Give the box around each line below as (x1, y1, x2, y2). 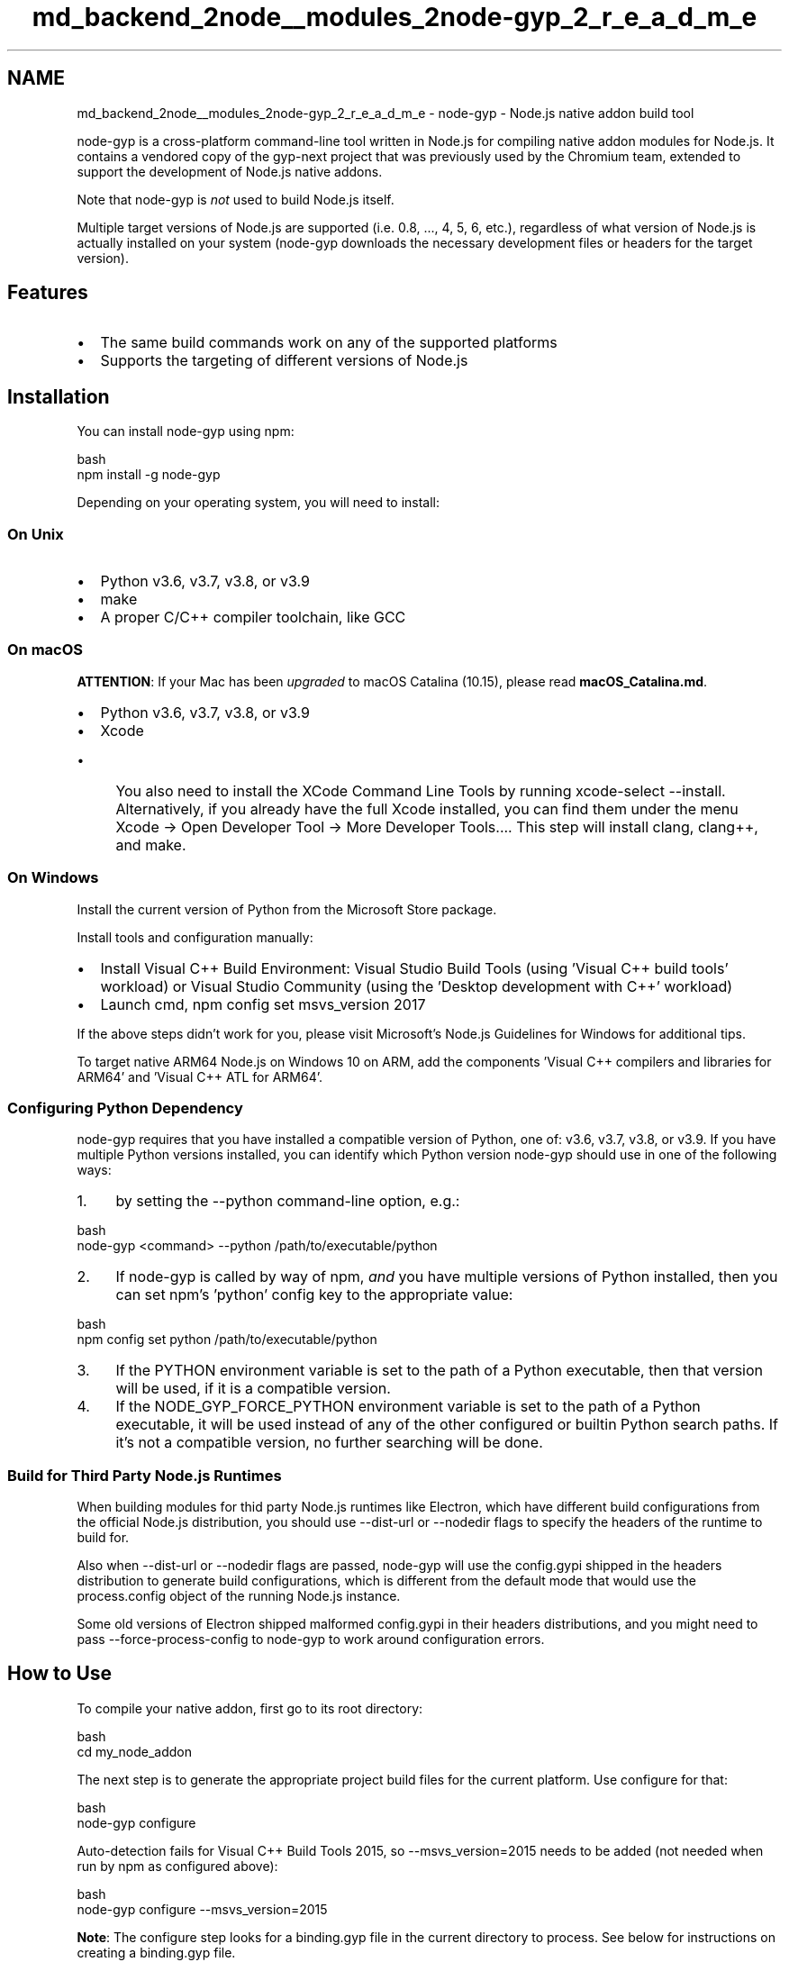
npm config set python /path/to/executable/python (77, 1331, 377, 1348)
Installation (7, 385, 110, 408)
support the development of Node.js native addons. (77, 163, 383, 179)
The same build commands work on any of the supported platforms (100, 333, 558, 352)
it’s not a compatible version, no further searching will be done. (115, 1433, 543, 1452)
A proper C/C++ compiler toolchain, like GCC (100, 608, 406, 627)
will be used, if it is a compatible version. (115, 1379, 391, 1398)
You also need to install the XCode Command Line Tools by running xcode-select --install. (115, 781, 726, 800)
